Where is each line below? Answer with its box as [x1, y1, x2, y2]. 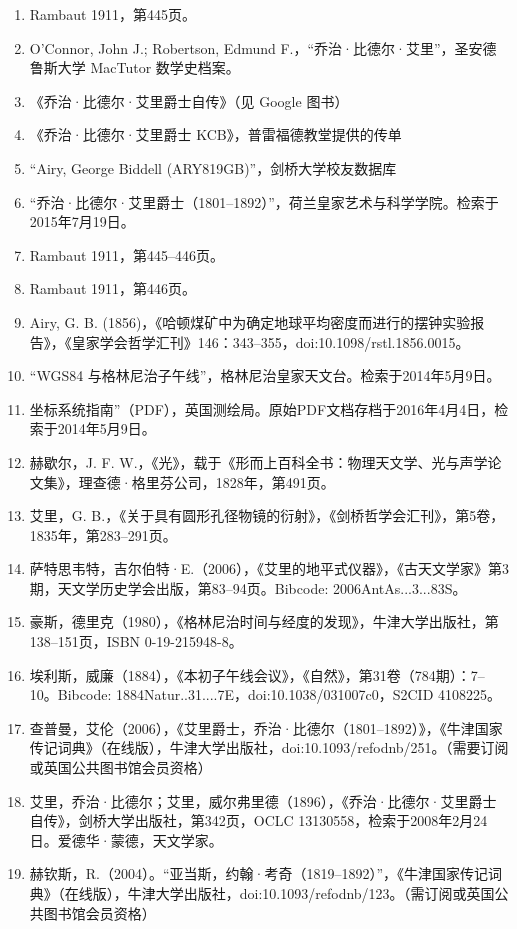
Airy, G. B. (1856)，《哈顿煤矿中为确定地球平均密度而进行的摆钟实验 [29, 311, 471, 332]
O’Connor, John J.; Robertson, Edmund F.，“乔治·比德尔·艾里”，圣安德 [29, 37, 497, 58]
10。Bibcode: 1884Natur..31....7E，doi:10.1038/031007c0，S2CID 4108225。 [29, 684, 502, 705]
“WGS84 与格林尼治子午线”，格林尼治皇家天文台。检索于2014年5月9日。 [29, 365, 501, 386]
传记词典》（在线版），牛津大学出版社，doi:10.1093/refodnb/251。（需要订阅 [29, 737, 509, 758]
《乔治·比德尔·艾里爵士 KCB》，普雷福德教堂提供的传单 [29, 124, 402, 145]
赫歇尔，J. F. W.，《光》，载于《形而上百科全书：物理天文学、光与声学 [29, 451, 488, 472]
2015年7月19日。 [29, 211, 135, 232]
